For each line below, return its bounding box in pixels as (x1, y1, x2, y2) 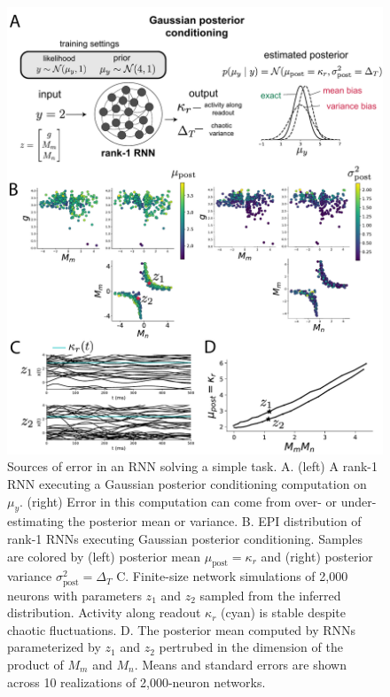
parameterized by (7, 638, 101, 656)
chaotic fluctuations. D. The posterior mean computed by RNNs (7, 620, 356, 639)
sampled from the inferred (199, 585, 341, 604)
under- (340, 492, 377, 510)
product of (7, 654, 64, 673)
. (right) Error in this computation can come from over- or (19, 492, 337, 510)
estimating (7, 512, 64, 530)
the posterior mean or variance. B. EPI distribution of (67, 512, 362, 530)
